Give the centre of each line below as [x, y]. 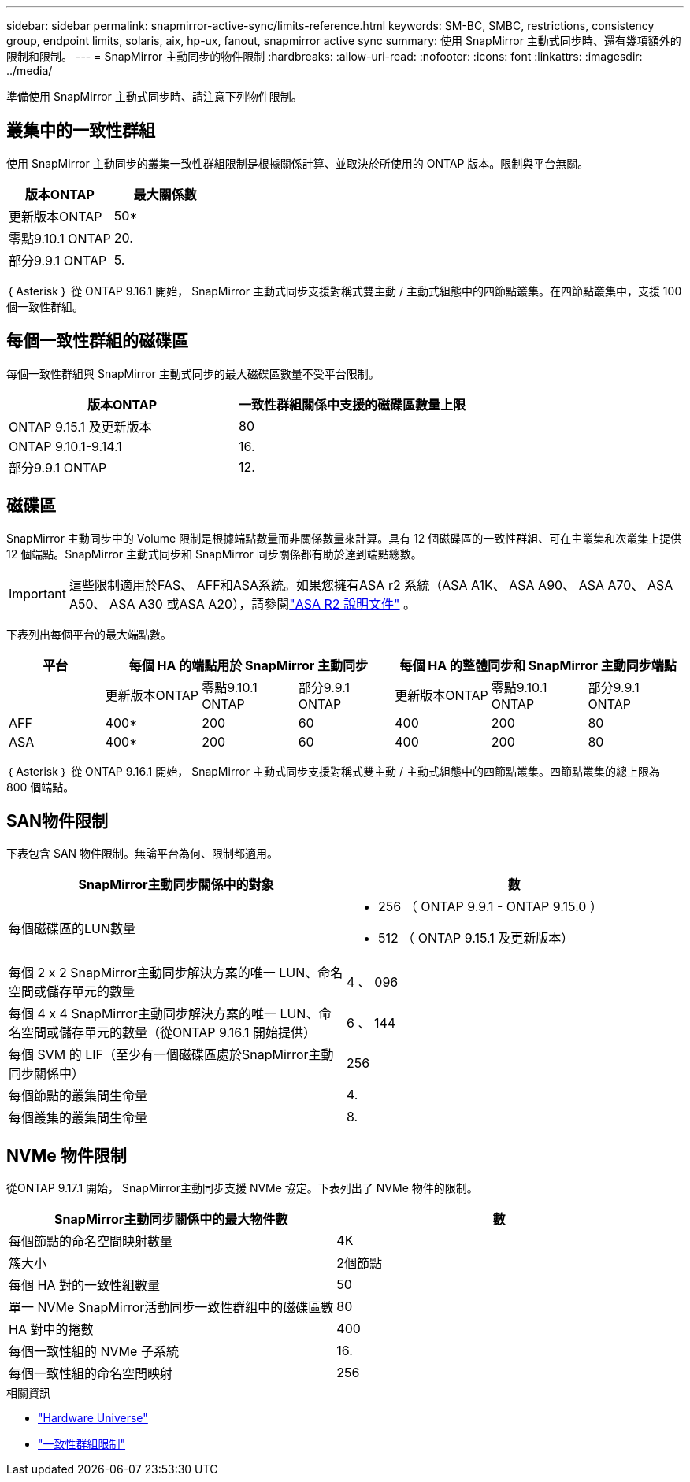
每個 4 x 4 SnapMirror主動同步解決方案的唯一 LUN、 [164, 1014]
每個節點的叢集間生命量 [78, 1096]
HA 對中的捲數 [51, 1330]
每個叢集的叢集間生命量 [78, 1118]
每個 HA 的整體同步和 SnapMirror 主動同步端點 [538, 665]
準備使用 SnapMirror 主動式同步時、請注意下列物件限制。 [154, 96]
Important [37, 593]
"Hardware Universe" [93, 1418]
